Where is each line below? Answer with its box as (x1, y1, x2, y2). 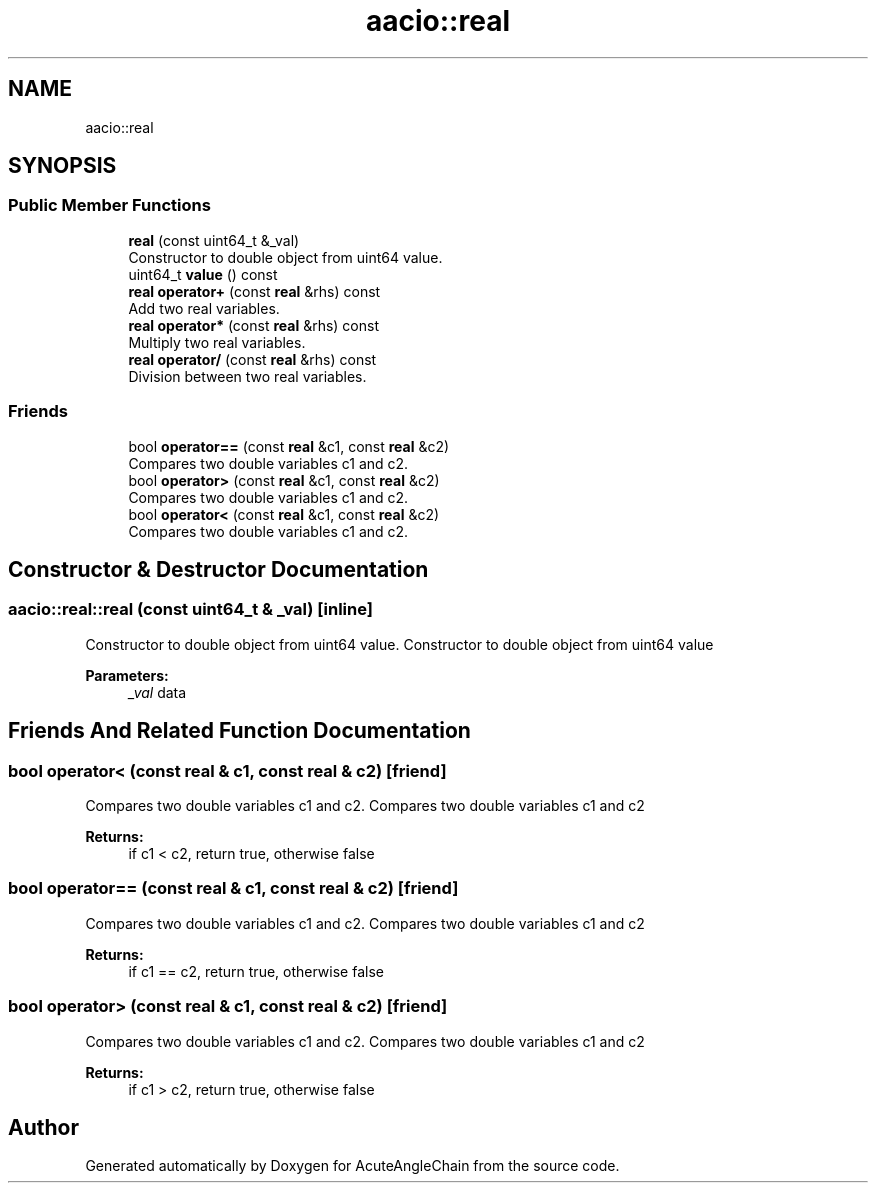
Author (8, 1114, 79, 1140)
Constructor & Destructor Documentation (8, 556, 429, 582)
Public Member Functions (8, 195, 211, 216)
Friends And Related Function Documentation (8, 718, 471, 744)
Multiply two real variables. (128, 333, 306, 351)
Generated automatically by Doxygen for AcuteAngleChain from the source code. (85, 1157, 620, 1175)
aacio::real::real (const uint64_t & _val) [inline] (8, 599, 373, 620)
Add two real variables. (128, 299, 280, 317)
